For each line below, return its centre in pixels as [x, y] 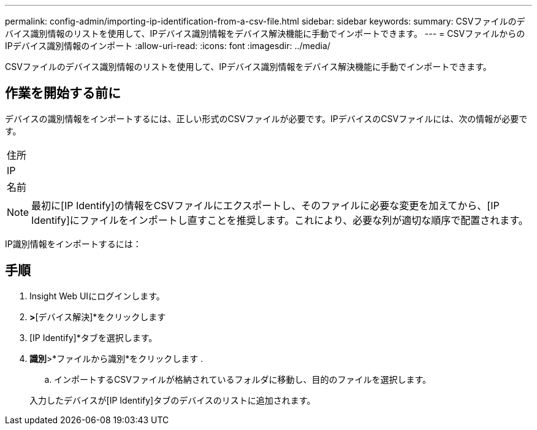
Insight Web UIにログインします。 [97, 296]
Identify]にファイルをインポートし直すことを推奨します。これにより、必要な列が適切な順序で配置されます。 [280, 220]
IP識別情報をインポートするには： [73, 244]
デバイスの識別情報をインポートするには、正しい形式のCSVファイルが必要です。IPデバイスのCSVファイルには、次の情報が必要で [266, 118]
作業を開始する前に [63, 93]
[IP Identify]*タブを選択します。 [93, 337]
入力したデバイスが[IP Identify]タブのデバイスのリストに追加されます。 [173, 400]
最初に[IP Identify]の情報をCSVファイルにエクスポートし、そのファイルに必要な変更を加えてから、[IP [265, 205]
